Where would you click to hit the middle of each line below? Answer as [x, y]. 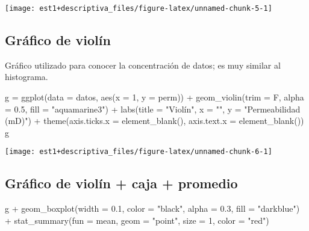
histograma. [27, 77]
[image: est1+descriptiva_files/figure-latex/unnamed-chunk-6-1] [139, 152]
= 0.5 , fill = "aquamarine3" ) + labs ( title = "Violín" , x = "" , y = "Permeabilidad [153, 109]
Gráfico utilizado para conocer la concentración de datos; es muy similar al [143, 65]
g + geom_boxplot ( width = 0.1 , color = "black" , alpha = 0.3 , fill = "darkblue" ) [152, 208]
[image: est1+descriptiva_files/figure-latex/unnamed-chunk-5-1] [139, 8]
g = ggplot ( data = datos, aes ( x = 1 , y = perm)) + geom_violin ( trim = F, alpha [154, 97]
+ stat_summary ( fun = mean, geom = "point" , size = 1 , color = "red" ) [137, 220]
